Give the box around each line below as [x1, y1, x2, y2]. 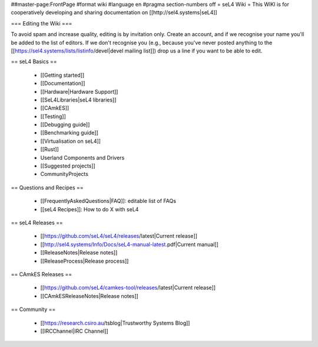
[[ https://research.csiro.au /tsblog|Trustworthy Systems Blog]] [40, 319, 190, 326]
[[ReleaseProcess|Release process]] [40, 257, 129, 264]
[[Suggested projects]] [40, 162, 95, 169]
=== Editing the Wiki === [11, 19, 72, 27]
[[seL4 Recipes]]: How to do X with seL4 [40, 205, 139, 212]
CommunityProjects [40, 171, 88, 178]
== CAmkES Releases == [11, 270, 72, 277]
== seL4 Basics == [11, 58, 57, 65]
